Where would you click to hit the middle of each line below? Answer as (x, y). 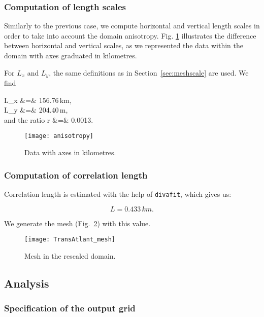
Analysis (27, 283)
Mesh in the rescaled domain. (70, 255)
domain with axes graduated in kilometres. (71, 55)
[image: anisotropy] (59, 136)
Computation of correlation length (76, 175)
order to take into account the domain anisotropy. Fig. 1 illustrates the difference (130, 35)
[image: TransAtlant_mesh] (70, 240)
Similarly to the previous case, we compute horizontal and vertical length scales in (132, 26)
